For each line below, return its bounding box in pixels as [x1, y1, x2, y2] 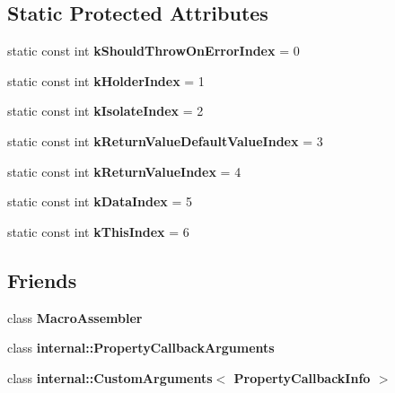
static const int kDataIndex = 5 [7, 192, 193, 211]
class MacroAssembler [7, 308, 143, 327]
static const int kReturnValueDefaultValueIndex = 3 [7, 131, 323, 150]
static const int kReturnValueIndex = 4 [7, 162, 241, 180]
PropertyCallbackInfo [233, 368, 371, 387]
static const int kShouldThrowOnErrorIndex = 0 [7, 41, 300, 60]
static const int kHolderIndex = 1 [7, 71, 205, 90]
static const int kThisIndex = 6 [7, 222, 189, 240]
